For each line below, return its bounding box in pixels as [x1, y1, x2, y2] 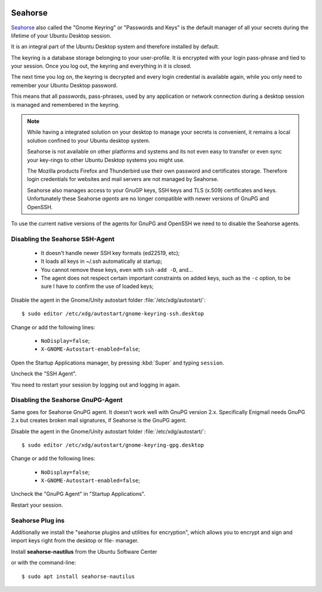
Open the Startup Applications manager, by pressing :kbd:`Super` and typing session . [11, 359, 225, 366]
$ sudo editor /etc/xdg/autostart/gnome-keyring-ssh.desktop [21, 311, 204, 317]
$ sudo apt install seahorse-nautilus [21, 573, 135, 579]
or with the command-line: [11, 559, 76, 566]
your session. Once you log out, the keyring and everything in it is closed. [11, 63, 192, 70]
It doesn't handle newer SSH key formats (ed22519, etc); [41, 249, 180, 256]
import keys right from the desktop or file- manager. [11, 537, 139, 544]
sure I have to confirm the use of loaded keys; [41, 283, 154, 290]
